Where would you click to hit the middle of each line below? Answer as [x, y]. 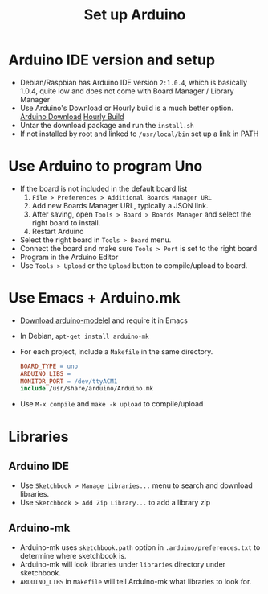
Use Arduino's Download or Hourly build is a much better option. [127, 108]
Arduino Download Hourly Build [72, 116]
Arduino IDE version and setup [112, 60]
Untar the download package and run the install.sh [107, 125]
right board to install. [66, 222]
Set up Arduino [135, 15]
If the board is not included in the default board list [104, 188]
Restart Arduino [58, 231]
